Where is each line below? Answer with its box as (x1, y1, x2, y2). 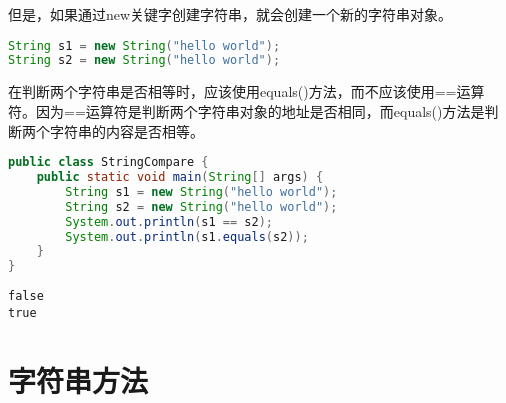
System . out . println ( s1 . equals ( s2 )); (65, 229, 309, 244)
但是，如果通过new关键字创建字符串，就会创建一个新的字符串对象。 (8, 4, 453, 24)
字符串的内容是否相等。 (49, 120, 204, 141)
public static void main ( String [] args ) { (36, 170, 324, 184)
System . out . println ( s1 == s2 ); (65, 214, 273, 229)
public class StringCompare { (8, 155, 209, 170)
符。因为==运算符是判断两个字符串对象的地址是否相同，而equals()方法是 (8, 100, 485, 121)
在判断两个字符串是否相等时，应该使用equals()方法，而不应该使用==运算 (8, 81, 485, 102)
